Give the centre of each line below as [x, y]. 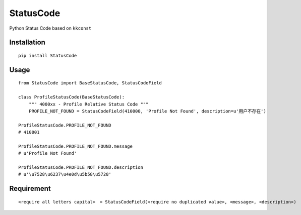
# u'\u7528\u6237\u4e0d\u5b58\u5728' [65, 174]
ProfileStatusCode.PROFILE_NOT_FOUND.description [81, 168]
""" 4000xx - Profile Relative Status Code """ [88, 104]
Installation [27, 42]
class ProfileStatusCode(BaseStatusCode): [72, 97]
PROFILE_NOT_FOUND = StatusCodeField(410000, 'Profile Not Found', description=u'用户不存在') [147, 111]
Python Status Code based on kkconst [50, 28]
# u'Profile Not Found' [48, 153]
